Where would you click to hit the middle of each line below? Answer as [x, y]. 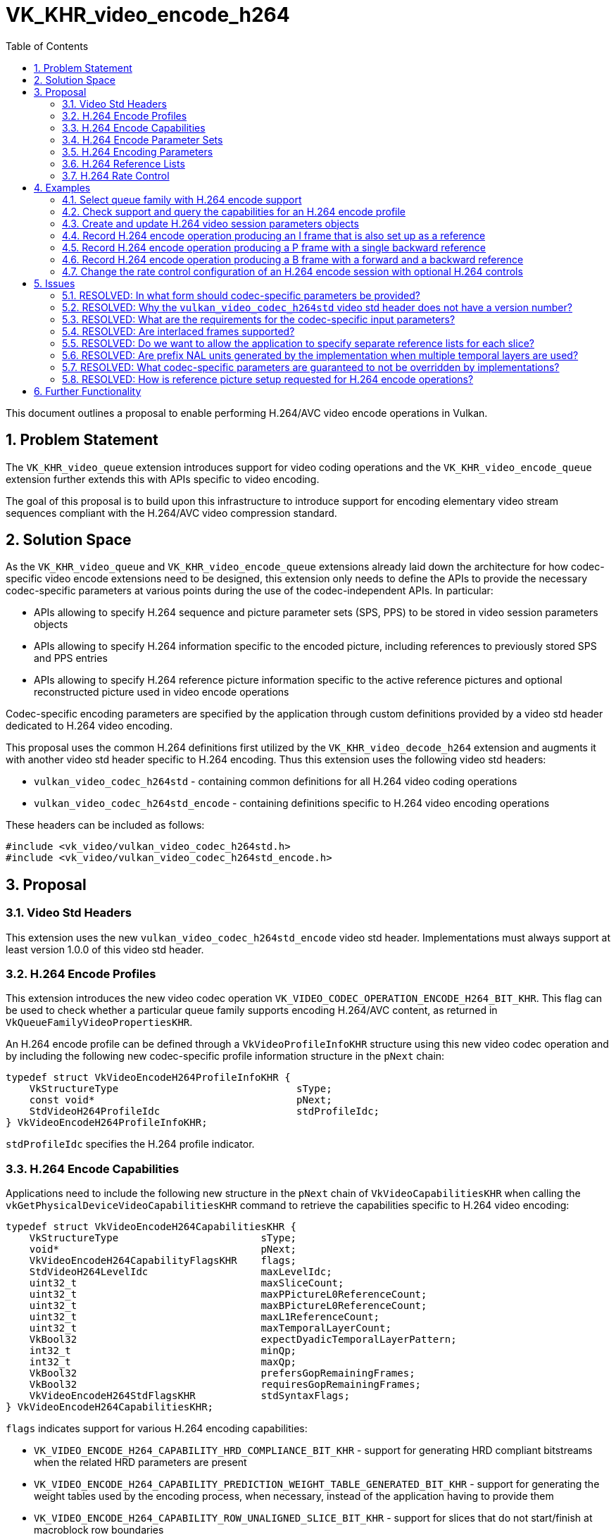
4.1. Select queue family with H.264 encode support [182, 199]
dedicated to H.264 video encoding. [89, 726]
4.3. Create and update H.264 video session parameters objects [210, 223]
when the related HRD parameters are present [140, 1462]
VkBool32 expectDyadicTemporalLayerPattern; [243, 1340]
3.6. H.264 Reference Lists [124, 163]
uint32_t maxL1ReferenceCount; [205, 1317]
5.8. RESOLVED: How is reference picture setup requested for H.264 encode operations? [268, 379]
